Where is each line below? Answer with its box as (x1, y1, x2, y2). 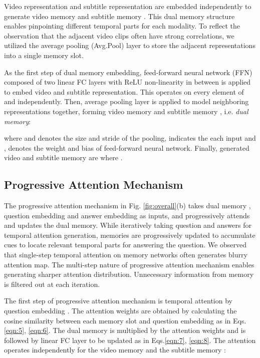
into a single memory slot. (4, 50, 84, 60)
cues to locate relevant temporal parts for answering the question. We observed (4, 239, 246, 250)
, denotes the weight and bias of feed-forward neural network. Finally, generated (4, 142, 249, 153)
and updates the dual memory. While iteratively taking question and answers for (4, 220, 252, 230)
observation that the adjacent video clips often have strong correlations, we (4, 30, 234, 41)
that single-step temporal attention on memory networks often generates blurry (4, 249, 247, 260)
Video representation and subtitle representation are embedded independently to (4, 1, 251, 11)
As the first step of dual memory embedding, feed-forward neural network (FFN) (4, 67, 252, 77)
